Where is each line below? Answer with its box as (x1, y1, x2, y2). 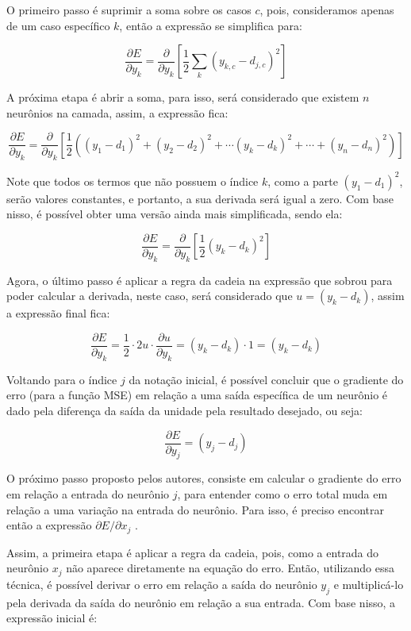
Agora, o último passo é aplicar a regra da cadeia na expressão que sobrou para (6, 271, 393, 288)
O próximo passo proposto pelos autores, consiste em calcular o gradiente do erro (6, 470, 401, 487)
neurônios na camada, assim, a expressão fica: (6, 104, 229, 121)
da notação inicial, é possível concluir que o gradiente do (129, 371, 404, 387)
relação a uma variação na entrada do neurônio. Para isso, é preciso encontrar (6, 501, 384, 517)
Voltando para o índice (6, 371, 117, 387)
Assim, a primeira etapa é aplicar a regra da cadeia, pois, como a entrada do (6, 544, 379, 560)
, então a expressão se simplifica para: (119, 17, 302, 33)
